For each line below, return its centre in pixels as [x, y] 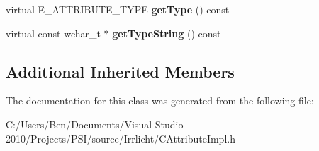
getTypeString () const [167, 33]
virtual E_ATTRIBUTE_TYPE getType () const [118, 9]
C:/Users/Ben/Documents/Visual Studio [95, 124]
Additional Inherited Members [120, 71]
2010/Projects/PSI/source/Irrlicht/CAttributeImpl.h [121, 138]
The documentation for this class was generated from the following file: [160, 101]
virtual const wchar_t [53, 33]
